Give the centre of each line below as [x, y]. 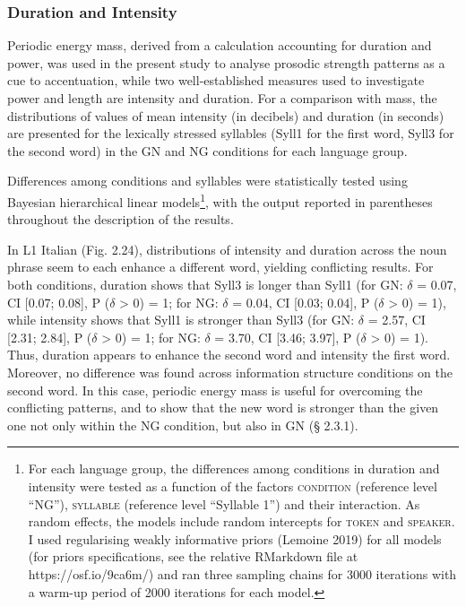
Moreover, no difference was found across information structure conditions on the [230, 372]
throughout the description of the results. [121, 219]
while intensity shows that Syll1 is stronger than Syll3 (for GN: [181, 320]
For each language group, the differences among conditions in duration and [234, 468]
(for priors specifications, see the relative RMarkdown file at [193, 556]
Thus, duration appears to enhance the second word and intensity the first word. [229, 355]
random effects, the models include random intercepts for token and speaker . [242, 521]
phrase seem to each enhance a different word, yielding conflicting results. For [220, 267]
